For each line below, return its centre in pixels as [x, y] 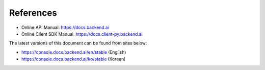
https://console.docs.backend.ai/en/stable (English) [74, 52]
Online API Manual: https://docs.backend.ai [65, 27]
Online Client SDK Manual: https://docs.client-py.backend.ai [82, 34]
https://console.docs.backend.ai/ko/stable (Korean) [73, 59]
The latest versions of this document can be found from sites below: [78, 43]
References [33, 13]
